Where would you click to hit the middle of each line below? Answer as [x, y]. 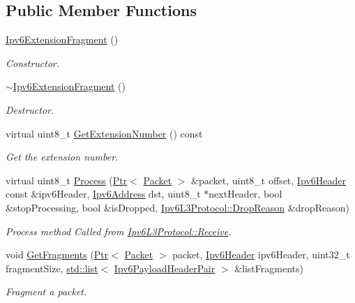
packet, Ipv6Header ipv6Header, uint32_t [261, 254]
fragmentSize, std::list [52, 268]
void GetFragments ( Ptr [57, 254]
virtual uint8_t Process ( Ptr [67, 180]
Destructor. [30, 109]
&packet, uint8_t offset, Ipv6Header [269, 180]
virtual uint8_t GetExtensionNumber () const [104, 133]
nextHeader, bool [246, 194]
